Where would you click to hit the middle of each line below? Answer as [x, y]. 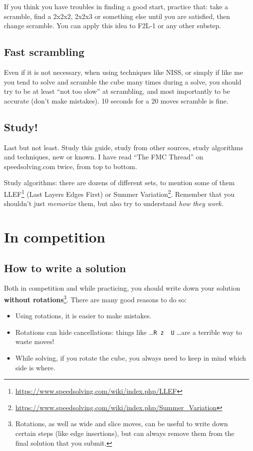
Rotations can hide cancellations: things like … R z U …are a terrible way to [129, 332]
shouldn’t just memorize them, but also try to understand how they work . [114, 203]
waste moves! [35, 341]
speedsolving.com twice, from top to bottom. [71, 166]
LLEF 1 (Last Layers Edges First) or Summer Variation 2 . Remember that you [119, 193]
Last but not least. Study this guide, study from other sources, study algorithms [124, 147]
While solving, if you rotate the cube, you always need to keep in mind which [131, 358]
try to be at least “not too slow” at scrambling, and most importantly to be [117, 91]
